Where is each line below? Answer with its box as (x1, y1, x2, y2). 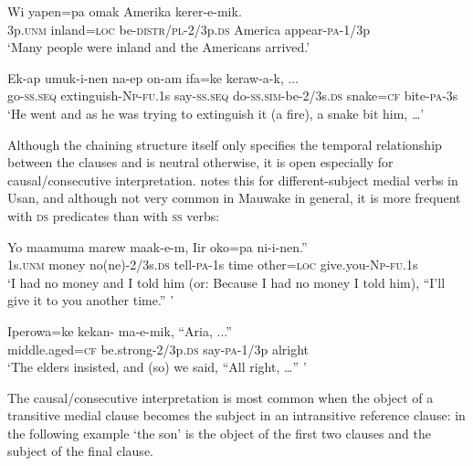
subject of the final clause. (7, 441, 153, 461)
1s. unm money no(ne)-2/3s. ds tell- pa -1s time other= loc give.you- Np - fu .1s (7, 255, 418, 274)
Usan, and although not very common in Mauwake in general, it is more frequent (7, 188, 461, 207)
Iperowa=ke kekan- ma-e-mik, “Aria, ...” (7, 321, 232, 340)
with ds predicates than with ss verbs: (7, 206, 220, 225)
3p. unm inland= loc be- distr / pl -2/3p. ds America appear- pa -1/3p (7, 19, 371, 38)
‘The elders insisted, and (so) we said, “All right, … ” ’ (7, 357, 307, 376)
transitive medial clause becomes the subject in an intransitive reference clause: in (7, 406, 466, 425)
